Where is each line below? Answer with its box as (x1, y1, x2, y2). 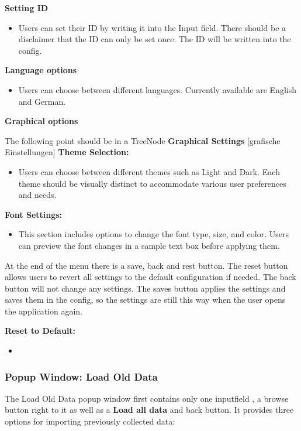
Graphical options (5, 115, 78, 127)
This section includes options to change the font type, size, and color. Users (18, 228, 289, 240)
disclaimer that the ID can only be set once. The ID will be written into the (18, 33, 291, 45)
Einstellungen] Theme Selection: (5, 146, 129, 158)
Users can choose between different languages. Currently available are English (18, 83, 296, 95)
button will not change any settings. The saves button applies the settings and (5, 282, 286, 294)
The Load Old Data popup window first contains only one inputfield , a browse (5, 392, 289, 404)
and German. (18, 95, 66, 107)
